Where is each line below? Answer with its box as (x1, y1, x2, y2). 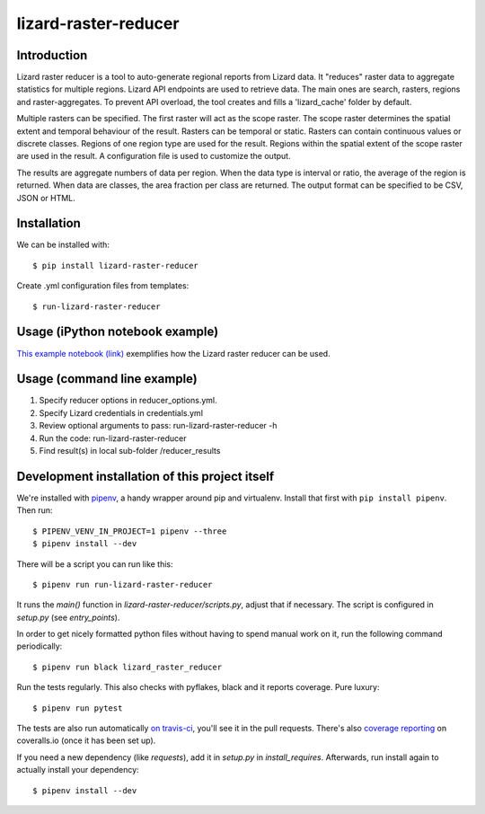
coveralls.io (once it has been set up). (16, 735, 156, 746)
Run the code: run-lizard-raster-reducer (39, 432, 188, 444)
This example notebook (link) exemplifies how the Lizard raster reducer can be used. (16, 348, 331, 358)
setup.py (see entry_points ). (16, 612, 120, 623)
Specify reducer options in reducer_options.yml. (39, 395, 217, 406)
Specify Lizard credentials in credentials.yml (39, 407, 204, 418)
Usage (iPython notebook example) (16, 324, 219, 340)
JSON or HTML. (16, 192, 75, 203)
